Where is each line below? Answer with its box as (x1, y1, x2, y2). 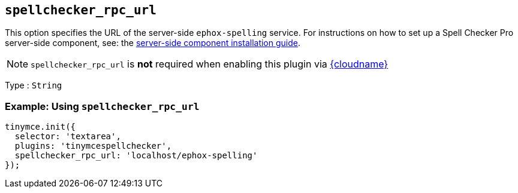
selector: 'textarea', (14, 131, 121, 142)
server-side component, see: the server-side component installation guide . (5, 38, 301, 48)
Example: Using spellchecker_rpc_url (5, 100, 200, 112)
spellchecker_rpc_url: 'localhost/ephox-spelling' (14, 151, 258, 161)
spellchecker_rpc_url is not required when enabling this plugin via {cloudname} (31, 58, 389, 71)
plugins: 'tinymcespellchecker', (14, 141, 172, 151)
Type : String (5, 80, 62, 91)
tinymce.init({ (5, 122, 76, 132)
